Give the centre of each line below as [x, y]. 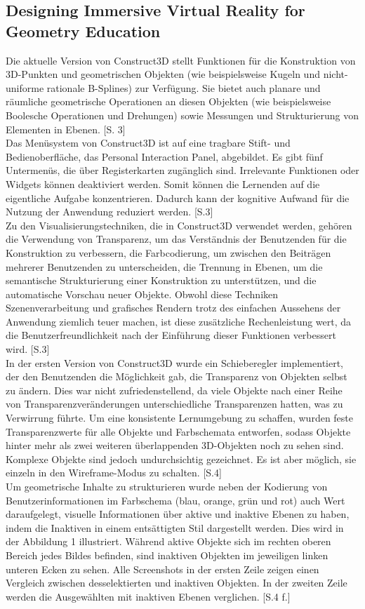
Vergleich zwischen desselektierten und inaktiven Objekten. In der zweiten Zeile [177, 583]
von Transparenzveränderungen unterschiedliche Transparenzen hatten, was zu [174, 404]
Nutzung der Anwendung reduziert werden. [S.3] [109, 212]
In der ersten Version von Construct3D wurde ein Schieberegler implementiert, [175, 362]
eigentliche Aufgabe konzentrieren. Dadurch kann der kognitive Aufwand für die [178, 198]
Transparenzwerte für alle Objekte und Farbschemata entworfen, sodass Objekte [178, 431]
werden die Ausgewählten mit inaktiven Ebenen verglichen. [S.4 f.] [148, 596]
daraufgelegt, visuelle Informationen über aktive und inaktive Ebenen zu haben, [178, 514]
